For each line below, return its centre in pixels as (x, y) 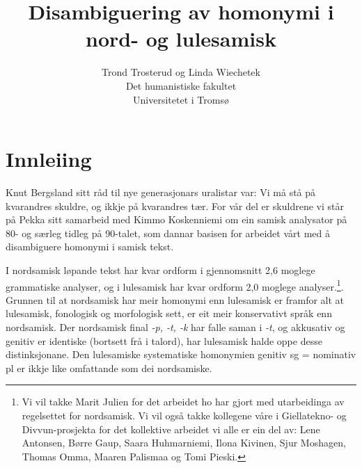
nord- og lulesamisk (181, 39)
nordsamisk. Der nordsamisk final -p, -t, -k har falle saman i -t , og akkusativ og (175, 327)
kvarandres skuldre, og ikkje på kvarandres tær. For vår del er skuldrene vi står (175, 205)
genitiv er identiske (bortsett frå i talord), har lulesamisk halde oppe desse (164, 340)
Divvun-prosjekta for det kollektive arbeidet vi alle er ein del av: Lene (171, 429)
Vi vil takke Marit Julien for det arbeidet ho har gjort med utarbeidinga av (183, 402)
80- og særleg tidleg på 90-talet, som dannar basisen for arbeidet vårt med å (168, 233)
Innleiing (49, 159)
